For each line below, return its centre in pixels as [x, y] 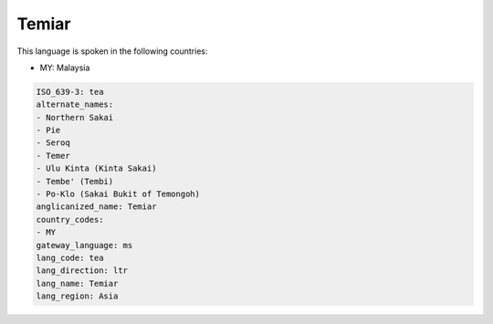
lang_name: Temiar [77, 283]
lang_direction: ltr [82, 271]
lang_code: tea [70, 258]
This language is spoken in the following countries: [112, 51]
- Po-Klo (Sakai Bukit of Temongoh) [118, 194]
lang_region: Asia [77, 296]
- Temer [53, 156]
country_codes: [70, 219]
